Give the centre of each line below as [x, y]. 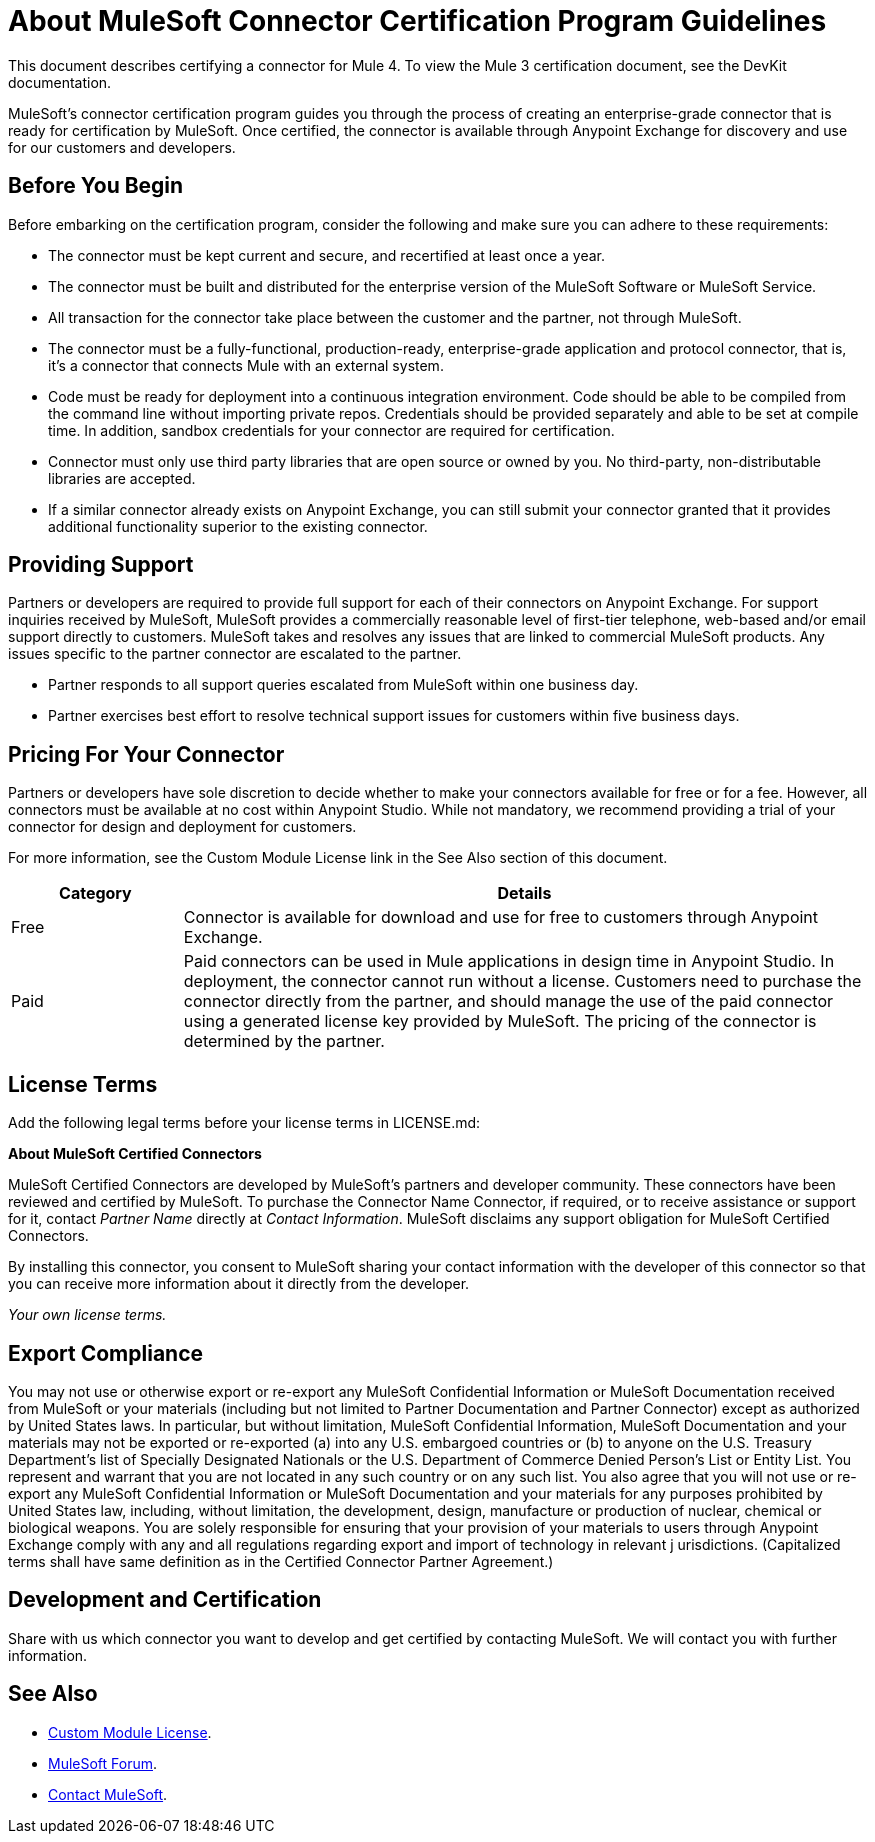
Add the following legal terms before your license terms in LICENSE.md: [244, 1123]
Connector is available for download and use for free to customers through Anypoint [501, 917]
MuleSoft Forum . [103, 1763]
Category [95, 893]
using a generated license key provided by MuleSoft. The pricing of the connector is [500, 1021]
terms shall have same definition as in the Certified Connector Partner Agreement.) [281, 1561]
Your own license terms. [87, 1315]
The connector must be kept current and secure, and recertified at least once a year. [326, 255]
